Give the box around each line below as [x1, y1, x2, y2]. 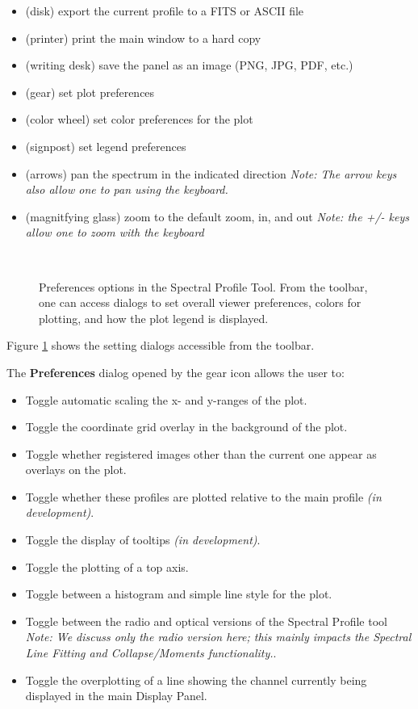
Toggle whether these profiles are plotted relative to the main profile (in [25, 488, 382, 505]
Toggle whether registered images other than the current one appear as [25, 445, 377, 462]
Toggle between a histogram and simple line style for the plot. [25, 585, 332, 602]
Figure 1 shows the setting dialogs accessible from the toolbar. [6, 337, 315, 354]
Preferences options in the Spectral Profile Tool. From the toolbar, [39, 278, 368, 295]
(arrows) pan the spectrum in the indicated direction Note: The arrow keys [25, 165, 397, 182]
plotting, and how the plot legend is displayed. [39, 309, 269, 326]
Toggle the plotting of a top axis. [25, 558, 189, 575]
